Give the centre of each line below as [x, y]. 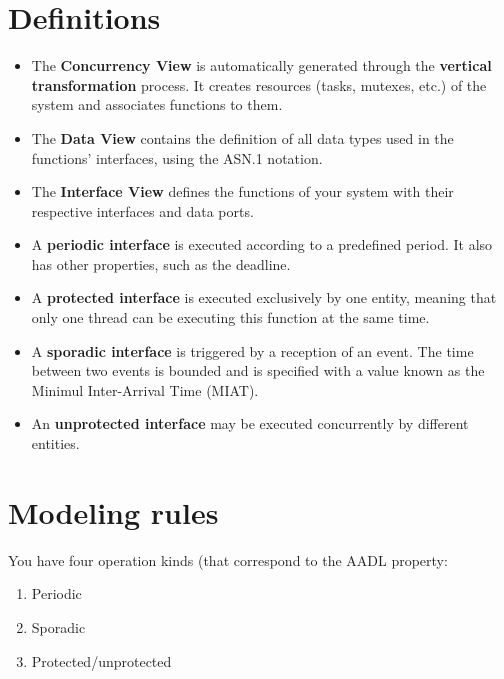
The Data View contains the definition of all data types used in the [242, 137]
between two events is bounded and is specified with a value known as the [258, 370]
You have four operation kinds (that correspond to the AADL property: [228, 559]
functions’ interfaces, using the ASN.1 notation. [177, 157]
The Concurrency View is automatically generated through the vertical [261, 65]
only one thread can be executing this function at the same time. [230, 317]
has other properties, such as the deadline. [161, 263]
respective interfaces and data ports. [142, 210]
